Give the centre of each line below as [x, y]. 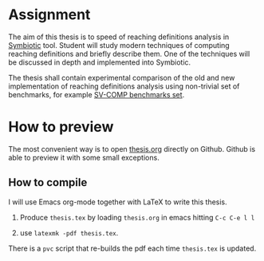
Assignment [49, 15]
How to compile [48, 182]
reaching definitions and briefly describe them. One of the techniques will [129, 53]
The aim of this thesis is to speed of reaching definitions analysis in [119, 37]
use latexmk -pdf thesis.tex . [69, 232]
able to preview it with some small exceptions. [84, 157]
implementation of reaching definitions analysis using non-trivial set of [124, 86]
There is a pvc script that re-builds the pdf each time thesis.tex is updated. [132, 248]
